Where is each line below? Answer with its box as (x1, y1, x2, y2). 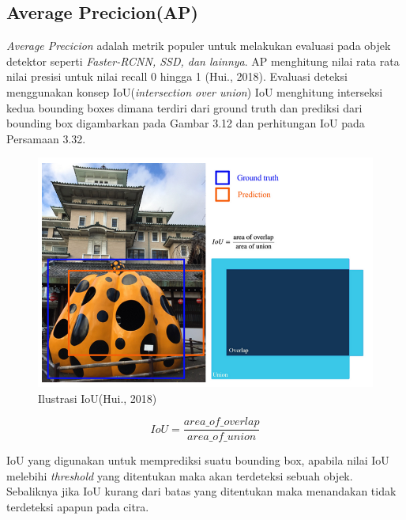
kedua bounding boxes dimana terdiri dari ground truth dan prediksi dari (6, 99, 363, 116)
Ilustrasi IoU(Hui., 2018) (38, 389, 157, 406)
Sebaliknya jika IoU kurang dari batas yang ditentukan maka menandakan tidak (6, 483, 397, 499)
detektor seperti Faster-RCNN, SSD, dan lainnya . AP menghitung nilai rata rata (6, 52, 400, 69)
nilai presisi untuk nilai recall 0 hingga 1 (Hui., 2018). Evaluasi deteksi (6, 68, 348, 85)
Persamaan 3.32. (6, 130, 86, 146)
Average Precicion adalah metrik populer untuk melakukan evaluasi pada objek (6, 37, 391, 54)
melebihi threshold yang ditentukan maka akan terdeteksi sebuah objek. (6, 467, 353, 484)
